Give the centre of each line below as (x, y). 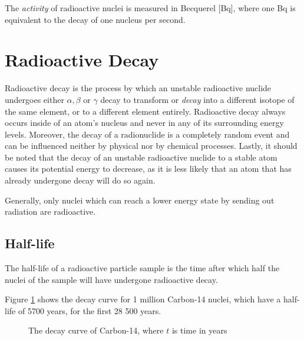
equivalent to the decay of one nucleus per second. (95, 19)
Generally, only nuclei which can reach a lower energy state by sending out (140, 200)
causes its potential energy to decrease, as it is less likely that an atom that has (148, 169)
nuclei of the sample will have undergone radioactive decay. (111, 279)
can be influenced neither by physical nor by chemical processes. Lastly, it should (151, 146)
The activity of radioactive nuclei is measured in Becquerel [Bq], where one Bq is (150, 8)
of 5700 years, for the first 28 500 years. (90, 310)
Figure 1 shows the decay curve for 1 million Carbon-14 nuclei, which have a (143, 299)
